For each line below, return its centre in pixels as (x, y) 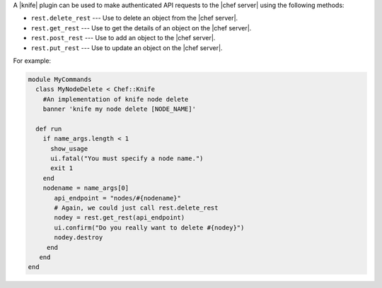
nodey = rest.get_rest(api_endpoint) (120, 218)
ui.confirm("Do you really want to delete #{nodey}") (149, 227)
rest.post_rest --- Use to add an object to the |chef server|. (123, 38)
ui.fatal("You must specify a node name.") (127, 158)
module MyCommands (60, 79)
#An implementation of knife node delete (116, 99)
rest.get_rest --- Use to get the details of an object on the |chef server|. (141, 28)
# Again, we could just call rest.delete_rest (136, 208)
